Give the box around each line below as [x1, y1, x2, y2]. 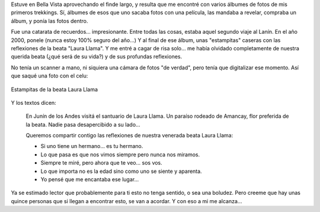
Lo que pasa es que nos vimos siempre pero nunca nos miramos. [40, 151, 200, 158]
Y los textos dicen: [11, 99, 56, 106]
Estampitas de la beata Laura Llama [11, 86, 98, 93]
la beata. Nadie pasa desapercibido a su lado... [25, 121, 140, 128]
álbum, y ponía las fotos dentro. [11, 17, 88, 24]
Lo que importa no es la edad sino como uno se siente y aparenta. [40, 168, 202, 175]
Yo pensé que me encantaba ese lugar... [40, 176, 139, 183]
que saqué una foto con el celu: [11, 72, 88, 79]
